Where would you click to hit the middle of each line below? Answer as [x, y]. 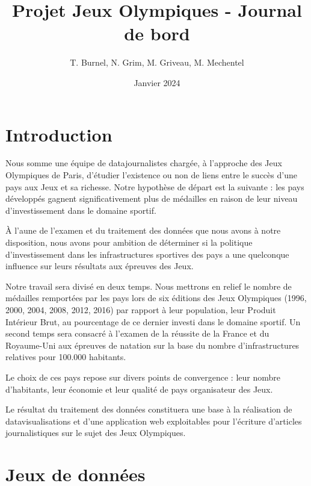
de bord [157, 33]
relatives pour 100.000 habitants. [66, 357]
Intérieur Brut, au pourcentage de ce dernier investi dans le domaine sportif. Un [153, 321]
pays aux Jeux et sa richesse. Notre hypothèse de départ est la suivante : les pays [155, 186]
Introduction [59, 134]
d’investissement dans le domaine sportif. [81, 210]
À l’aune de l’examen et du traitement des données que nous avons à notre [143, 230]
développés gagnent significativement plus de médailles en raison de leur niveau [152, 198]
